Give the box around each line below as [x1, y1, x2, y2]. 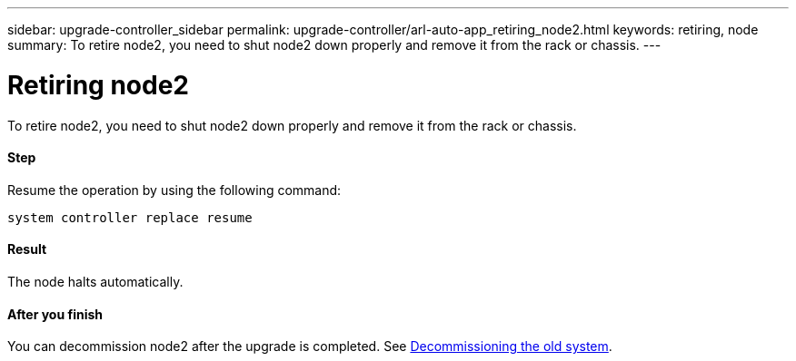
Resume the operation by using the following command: [7, 181, 342, 198]
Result [7, 241, 47, 258]
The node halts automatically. [7, 273, 184, 289]
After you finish [7, 306, 104, 322]
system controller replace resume [7, 210, 253, 225]
